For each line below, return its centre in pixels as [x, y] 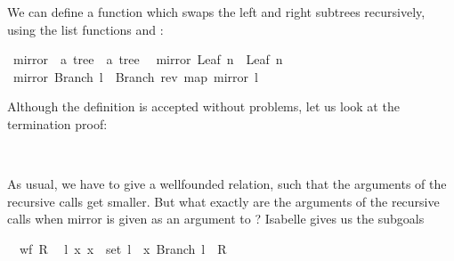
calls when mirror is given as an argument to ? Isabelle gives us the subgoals [216, 219]
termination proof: [57, 123]
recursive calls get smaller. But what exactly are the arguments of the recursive [223, 201]
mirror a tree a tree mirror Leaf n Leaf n [148, 59]
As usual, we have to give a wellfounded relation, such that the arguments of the [227, 184]
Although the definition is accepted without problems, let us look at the [203, 106]
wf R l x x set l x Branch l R [123, 248]
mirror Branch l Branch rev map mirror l [135, 76]
